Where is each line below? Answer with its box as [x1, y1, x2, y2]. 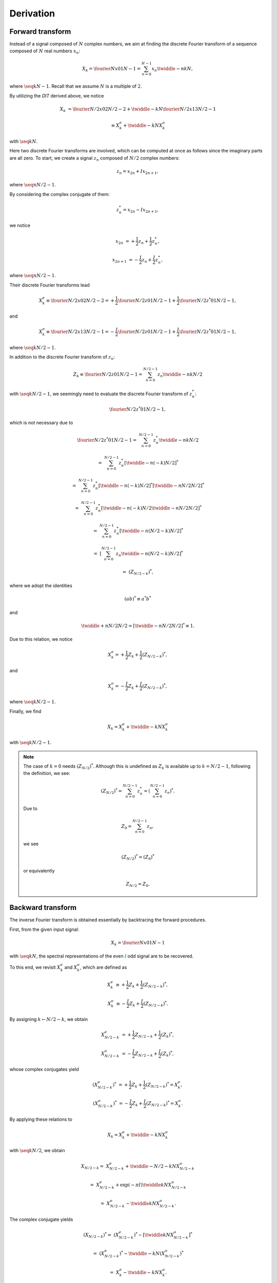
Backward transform [9, 903, 77, 912]
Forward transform [9, 27, 71, 36]
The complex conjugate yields [9, 1216, 73, 1222]
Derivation [9, 8, 55, 19]
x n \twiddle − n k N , [151, 66, 193, 73]
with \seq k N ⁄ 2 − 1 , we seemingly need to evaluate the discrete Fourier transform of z [9, 391, 192, 397]
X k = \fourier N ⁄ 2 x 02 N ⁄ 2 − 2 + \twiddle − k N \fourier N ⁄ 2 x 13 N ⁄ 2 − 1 [60, 106, 216, 113]
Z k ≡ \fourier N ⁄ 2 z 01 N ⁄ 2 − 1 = [73, 372, 143, 379]
